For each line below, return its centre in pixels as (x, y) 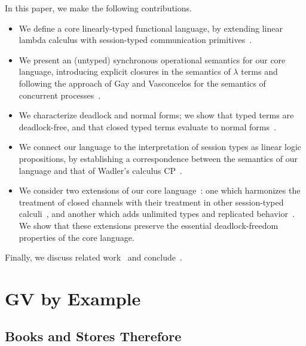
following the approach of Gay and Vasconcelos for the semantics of (142, 83)
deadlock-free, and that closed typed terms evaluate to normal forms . (147, 126)
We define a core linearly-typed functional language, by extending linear (151, 28)
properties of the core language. (76, 237)
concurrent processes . (60, 95)
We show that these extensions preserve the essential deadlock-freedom (149, 225)
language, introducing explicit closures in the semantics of (125, 71)
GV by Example (73, 298)
